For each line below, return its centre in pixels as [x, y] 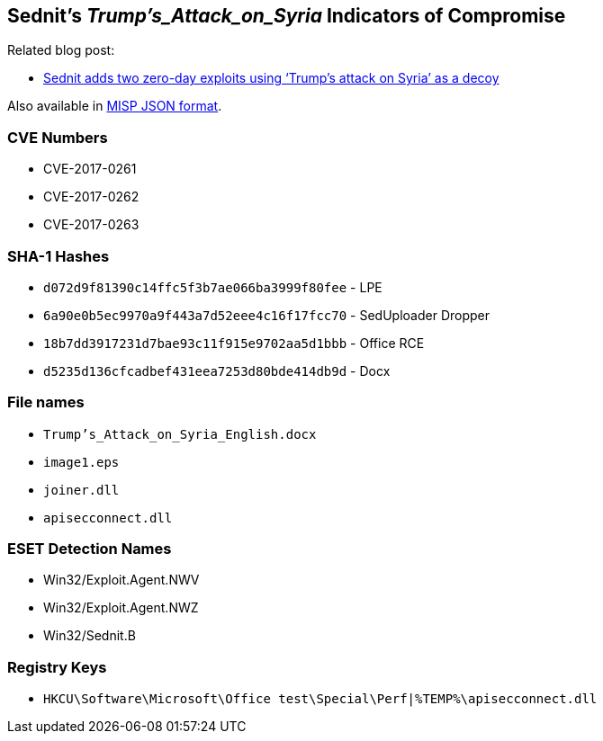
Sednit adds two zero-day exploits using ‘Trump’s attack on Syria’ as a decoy [271, 78]
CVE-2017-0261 [90, 169]
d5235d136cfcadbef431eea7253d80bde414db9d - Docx [217, 370]
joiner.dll [81, 490]
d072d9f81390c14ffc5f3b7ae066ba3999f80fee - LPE [213, 287]
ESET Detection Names [90, 549]
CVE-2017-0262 [91, 197]
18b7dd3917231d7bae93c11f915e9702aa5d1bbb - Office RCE [234, 343]
